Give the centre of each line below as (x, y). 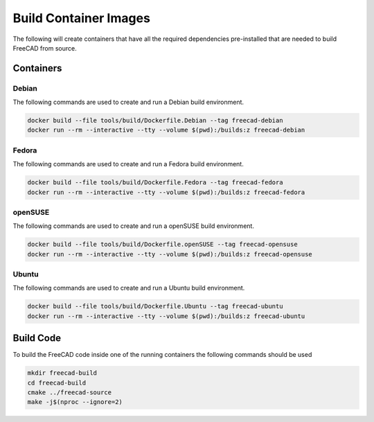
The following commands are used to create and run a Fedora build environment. (128, 164)
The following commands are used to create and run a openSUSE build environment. (133, 226)
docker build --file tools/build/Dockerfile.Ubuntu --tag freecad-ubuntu (155, 306)
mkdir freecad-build (62, 373)
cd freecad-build (57, 383)
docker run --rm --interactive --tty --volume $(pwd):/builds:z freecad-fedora (166, 192)
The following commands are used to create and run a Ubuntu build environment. (129, 288)
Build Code (37, 339)
